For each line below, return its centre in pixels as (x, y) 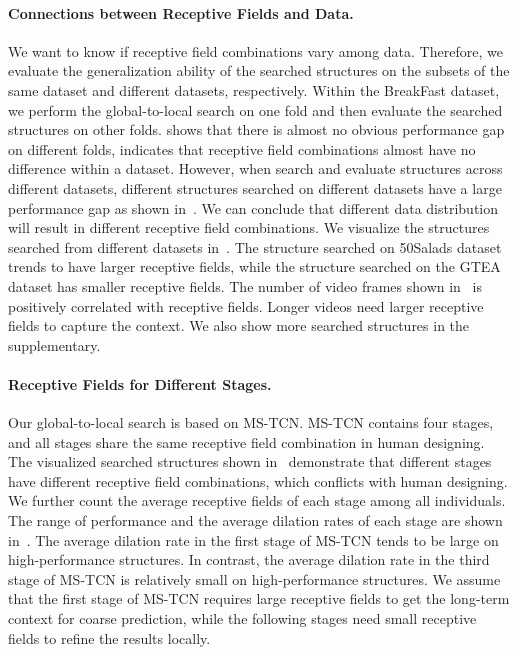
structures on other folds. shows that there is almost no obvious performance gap (256, 129)
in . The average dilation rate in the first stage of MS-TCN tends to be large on (253, 539)
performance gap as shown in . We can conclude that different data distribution (253, 207)
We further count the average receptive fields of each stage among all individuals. (257, 500)
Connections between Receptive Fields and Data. (181, 12)
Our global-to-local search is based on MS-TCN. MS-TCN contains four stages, (251, 422)
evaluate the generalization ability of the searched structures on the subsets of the (259, 70)
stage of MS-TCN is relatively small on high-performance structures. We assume (254, 578)
